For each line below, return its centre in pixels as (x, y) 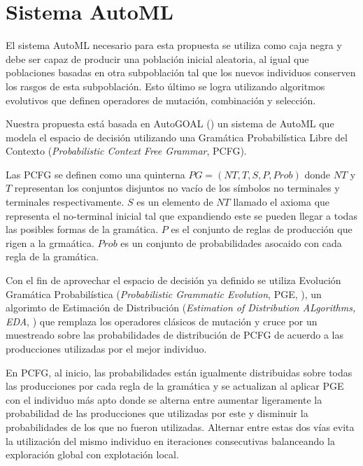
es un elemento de (175, 202)
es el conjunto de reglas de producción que (262, 229)
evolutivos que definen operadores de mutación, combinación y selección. (161, 100)
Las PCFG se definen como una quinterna (95, 174)
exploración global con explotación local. (92, 454)
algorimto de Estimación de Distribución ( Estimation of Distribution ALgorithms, (181, 308)
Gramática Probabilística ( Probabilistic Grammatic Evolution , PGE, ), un (164, 294)
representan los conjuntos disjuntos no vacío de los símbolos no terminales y (177, 188)
